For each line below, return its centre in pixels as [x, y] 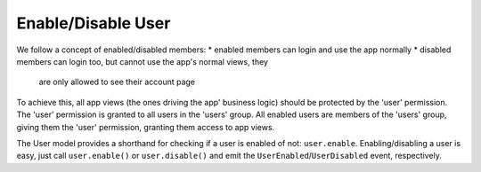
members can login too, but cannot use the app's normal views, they [143, 61]
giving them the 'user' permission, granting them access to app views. [146, 127]
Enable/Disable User [94, 23]
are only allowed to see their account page [117, 82]
